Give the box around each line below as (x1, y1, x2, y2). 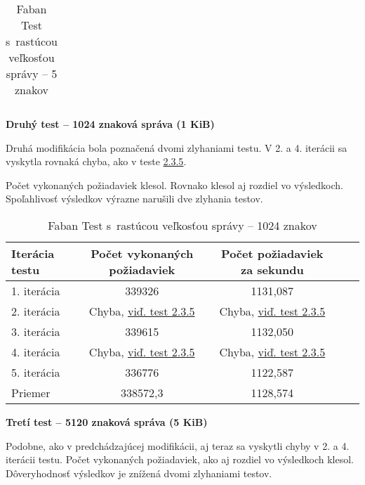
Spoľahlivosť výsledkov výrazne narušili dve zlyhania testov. (6, 191, 263, 206)
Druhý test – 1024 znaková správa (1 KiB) (6, 117, 215, 131)
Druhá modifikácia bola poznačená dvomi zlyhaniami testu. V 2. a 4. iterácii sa (6, 140, 347, 155)
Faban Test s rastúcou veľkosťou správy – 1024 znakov (48, 216, 317, 233)
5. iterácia (11, 363, 60, 380)
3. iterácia (11, 323, 60, 339)
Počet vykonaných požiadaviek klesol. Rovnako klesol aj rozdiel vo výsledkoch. (6, 177, 343, 192)
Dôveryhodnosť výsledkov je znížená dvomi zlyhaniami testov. (6, 465, 272, 480)
